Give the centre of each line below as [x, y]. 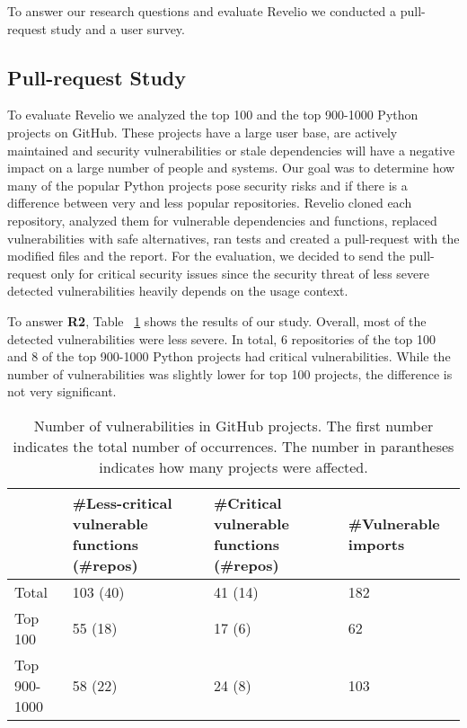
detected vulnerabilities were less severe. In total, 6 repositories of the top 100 [221, 338]
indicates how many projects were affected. [233, 466]
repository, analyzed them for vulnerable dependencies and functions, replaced [222, 220]
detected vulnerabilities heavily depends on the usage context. [178, 291]
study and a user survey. [118, 28]
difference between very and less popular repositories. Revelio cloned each [210, 203]
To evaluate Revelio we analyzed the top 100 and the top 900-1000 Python [213, 115]
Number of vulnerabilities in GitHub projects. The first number [233, 425]
